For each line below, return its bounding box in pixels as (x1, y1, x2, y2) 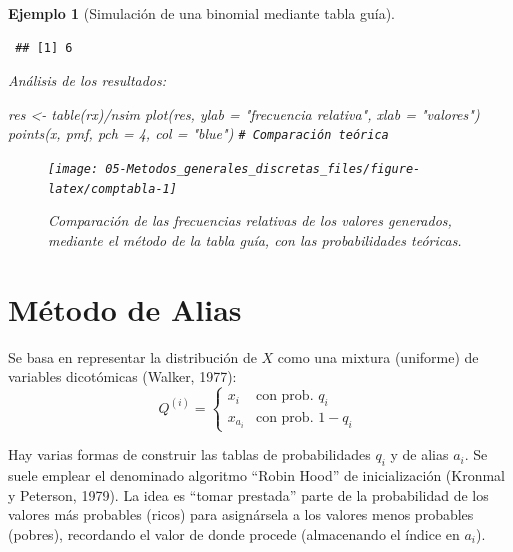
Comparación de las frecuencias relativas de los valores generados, (48, 210, 452, 231)
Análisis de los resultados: (8, 70, 167, 91)
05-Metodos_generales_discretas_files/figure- (105, 162, 421, 177)
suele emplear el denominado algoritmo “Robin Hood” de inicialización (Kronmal (8, 465, 506, 486)
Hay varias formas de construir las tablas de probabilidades (8, 444, 371, 465)
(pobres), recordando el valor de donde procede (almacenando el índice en (8, 523, 460, 544)
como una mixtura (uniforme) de (277, 346, 479, 367)
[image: (48, 162, 99, 177)
